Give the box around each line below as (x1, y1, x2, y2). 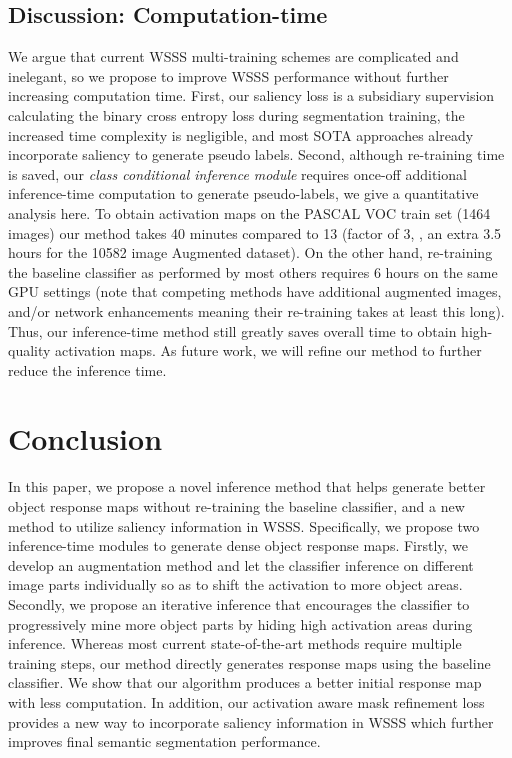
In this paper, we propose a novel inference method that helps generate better (8, 476, 486, 497)
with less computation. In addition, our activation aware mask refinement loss (8, 691, 485, 712)
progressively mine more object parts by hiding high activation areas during (8, 613, 473, 634)
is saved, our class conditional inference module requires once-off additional (8, 163, 467, 184)
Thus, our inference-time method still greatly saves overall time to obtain (8, 320, 457, 341)
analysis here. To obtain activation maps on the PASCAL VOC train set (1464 (8, 202, 491, 223)
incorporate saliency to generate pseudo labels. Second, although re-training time (8, 144, 505, 165)
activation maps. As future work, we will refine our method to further (55, 340, 482, 361)
